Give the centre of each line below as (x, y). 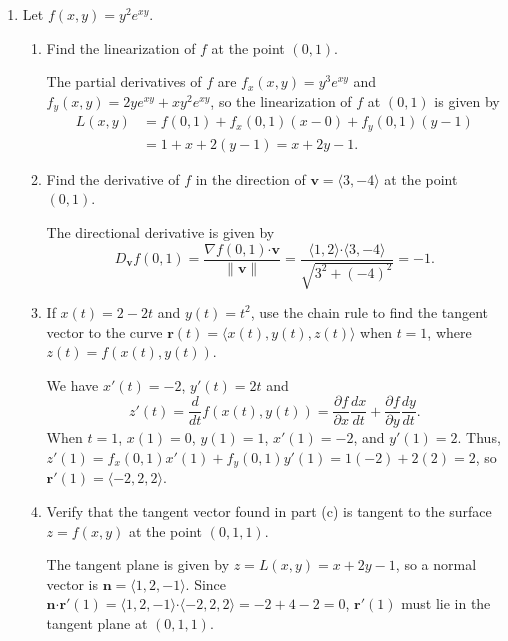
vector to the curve (104, 331)
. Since (206, 583)
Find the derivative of (113, 178)
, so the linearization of (281, 100)
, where (449, 331)
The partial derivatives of (124, 81)
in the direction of (250, 178)
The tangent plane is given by (138, 564)
